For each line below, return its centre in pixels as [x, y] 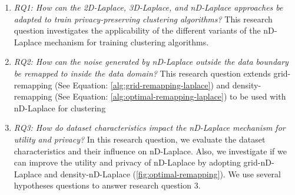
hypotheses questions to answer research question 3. [107, 185]
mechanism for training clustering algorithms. [127, 42]
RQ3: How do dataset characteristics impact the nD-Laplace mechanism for [150, 128]
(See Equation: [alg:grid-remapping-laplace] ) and [142, 85]
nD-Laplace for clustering [60, 108]
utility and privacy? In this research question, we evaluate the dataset [140, 139]
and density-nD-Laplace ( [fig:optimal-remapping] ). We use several [163, 173]
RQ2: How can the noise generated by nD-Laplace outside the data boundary [151, 62]
